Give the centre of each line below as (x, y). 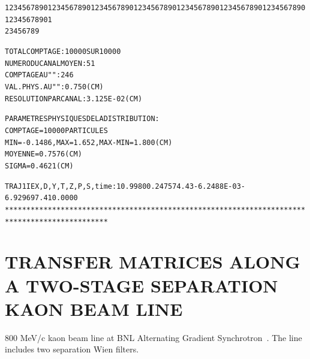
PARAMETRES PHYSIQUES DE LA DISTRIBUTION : (82, 119)
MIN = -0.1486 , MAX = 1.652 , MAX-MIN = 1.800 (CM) (89, 142)
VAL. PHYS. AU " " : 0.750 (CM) (54, 87)
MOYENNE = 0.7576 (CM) (43, 154)
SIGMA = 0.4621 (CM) (39, 166)
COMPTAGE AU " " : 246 (39, 75)
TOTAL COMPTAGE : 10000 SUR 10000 (63, 51)
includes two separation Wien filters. (72, 349)
